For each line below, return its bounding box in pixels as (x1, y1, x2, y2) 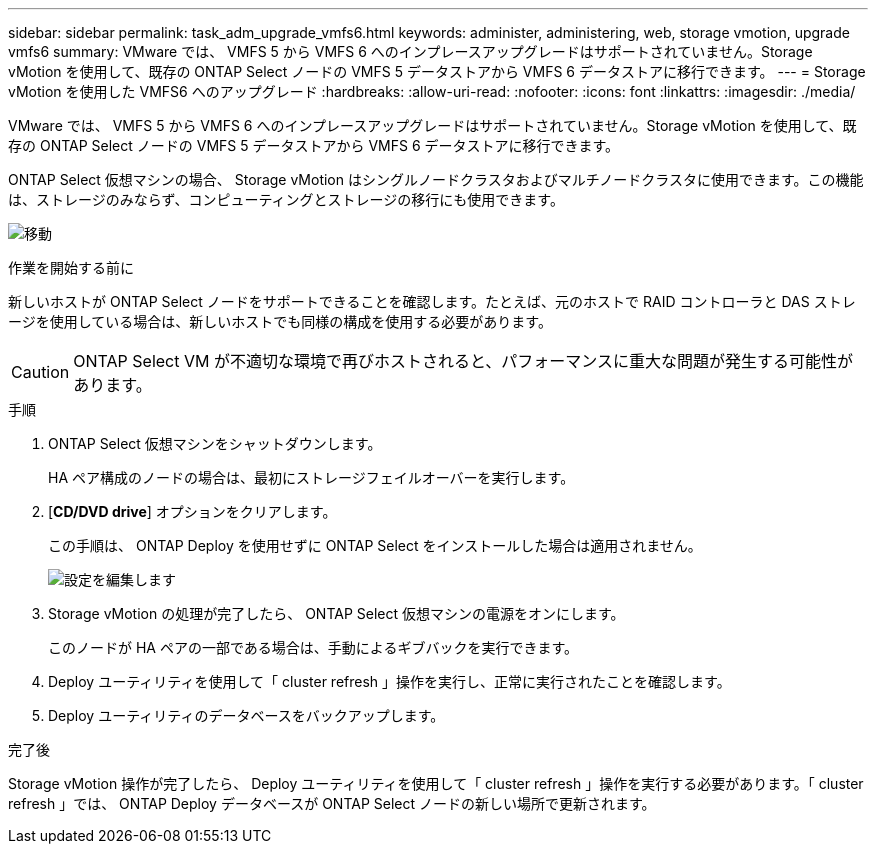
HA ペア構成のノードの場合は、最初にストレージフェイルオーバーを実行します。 (48, 469, 575, 486)
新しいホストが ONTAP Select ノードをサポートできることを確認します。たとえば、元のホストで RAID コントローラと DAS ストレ (8, 293, 856, 310)
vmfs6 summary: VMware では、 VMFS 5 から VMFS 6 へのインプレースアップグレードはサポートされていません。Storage (8, 43, 813, 60)
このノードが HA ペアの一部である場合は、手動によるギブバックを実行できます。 (48, 639, 578, 656)
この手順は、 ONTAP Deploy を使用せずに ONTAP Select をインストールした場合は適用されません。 (48, 537, 702, 554)
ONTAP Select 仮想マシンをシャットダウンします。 (48, 435, 382, 452)
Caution (11, 362, 70, 382)
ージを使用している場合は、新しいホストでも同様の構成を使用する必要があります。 (8, 313, 552, 330)
